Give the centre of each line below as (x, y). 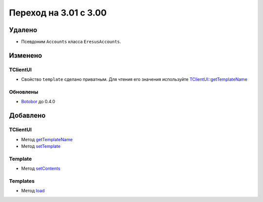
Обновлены (24, 92)
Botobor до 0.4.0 (38, 102)
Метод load (33, 191)
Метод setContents (41, 168)
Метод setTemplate (41, 146)
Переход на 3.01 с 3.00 (58, 13)
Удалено (23, 30)
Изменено (26, 55)
